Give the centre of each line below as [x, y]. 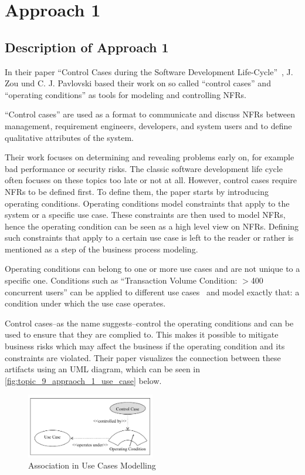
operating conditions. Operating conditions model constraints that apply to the [147, 203]
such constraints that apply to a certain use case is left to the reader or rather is [149, 237]
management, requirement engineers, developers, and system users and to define [148, 125]
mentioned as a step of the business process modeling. [101, 249]
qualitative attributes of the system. [69, 137]
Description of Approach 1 [87, 47]
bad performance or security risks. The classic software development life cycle [144, 168]
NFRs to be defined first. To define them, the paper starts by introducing [137, 191]
